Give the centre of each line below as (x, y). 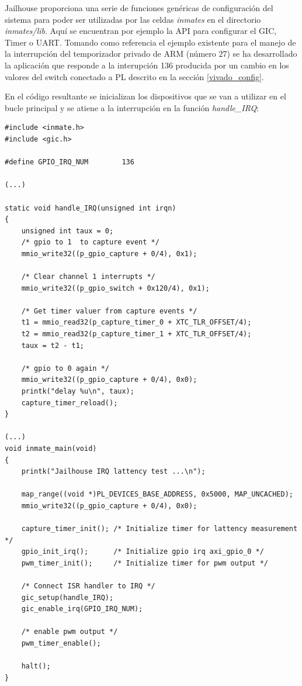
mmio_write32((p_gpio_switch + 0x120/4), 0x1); (115, 288)
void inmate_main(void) (51, 448)
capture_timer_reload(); (70, 403)
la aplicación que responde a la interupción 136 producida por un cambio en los (147, 65)
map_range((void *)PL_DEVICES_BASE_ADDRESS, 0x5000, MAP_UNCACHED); (157, 494)
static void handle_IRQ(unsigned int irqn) (91, 208)
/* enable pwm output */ (70, 632)
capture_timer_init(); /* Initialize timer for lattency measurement (159, 529)
